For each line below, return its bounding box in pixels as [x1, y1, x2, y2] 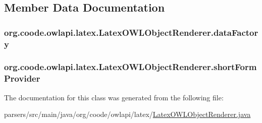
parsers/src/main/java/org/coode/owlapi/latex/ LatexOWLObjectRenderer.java [4, 109, 251, 119]
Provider [4, 72, 40, 85]
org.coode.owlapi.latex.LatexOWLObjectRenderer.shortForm [4, 60, 257, 73]
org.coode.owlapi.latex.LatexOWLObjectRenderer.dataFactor [4, 26, 258, 38]
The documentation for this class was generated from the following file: [4, 92, 224, 102]
